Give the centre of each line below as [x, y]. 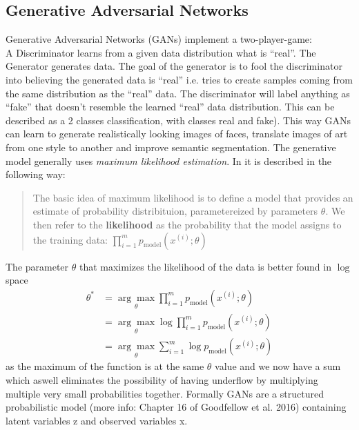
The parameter [37, 266]
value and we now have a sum [278, 366]
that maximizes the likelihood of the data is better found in [205, 266]
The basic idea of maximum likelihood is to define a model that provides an [193, 197]
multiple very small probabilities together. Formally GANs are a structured [165, 393]
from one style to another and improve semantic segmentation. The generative [171, 147]
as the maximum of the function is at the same [105, 366]
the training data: [70, 239]
